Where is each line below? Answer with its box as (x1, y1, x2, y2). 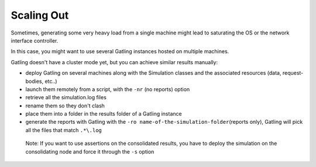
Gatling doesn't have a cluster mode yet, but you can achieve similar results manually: (11, 58, 218, 65)
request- (282, 69, 304, 76)
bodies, (25, 78, 44, 85)
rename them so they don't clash (25, 102, 105, 109)
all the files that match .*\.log (25, 126, 102, 134)
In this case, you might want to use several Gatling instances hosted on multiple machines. (11, 48, 229, 55)
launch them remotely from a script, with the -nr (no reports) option (25, 85, 190, 93)
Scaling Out (11, 9, 69, 22)
